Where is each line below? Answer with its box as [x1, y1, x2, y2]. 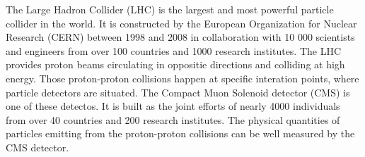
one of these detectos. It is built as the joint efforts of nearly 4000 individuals [6, 99, 340, 113]
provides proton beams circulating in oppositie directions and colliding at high [6, 57, 345, 72]
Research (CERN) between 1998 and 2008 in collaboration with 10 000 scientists [6, 30, 355, 44]
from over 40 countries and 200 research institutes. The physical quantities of [6, 112, 340, 127]
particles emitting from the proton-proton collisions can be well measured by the [6, 126, 355, 141]
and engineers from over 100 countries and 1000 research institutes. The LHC [6, 43, 342, 58]
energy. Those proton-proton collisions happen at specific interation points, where [6, 70, 359, 85]
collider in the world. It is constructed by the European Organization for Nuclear [6, 15, 357, 30]
